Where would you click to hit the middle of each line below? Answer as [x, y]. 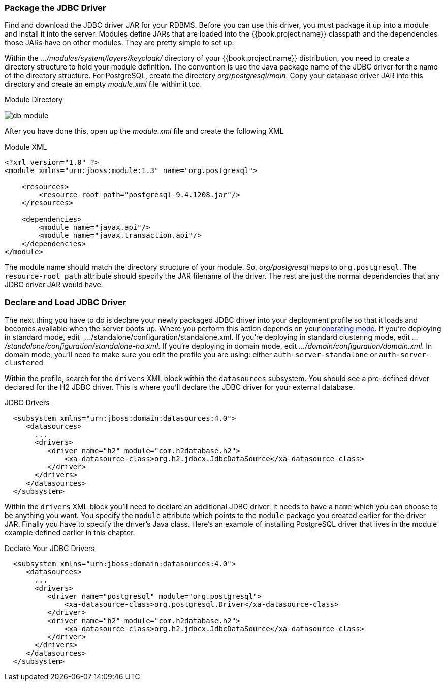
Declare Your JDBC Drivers [50, 549]
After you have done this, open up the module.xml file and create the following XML [144, 131]
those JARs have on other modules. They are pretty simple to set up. [119, 43]
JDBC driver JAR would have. [54, 285]
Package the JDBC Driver [55, 8]
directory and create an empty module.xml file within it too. [103, 84]
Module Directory [34, 100]
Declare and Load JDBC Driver [66, 302]
